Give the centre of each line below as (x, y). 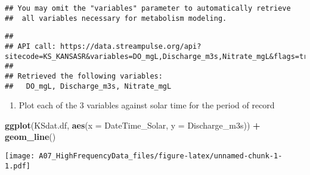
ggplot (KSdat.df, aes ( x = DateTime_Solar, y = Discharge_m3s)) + (133, 125)
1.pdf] (18, 166)
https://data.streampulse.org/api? (131, 46)
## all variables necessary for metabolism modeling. (116, 18)
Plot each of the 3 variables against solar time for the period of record (147, 105)
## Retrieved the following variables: (84, 76)
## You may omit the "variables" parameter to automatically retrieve (148, 8)
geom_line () (30, 137)
